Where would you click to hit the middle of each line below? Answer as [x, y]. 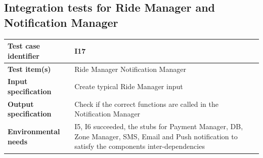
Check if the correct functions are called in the [146, 104]
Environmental [34, 131]
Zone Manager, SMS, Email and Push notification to [156, 136]
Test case [24, 46]
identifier [24, 55]
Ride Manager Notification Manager [130, 69]
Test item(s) [29, 69]
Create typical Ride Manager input [129, 86]
